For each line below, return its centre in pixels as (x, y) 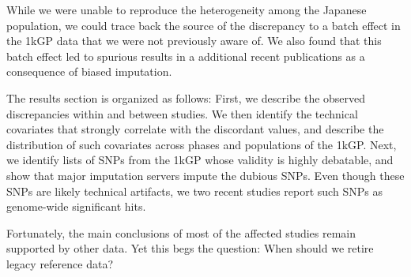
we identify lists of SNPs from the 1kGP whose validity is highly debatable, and (200, 160)
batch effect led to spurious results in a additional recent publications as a (186, 56)
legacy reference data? (60, 263)
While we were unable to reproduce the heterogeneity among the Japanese (187, 9)
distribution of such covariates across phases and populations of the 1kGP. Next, (202, 144)
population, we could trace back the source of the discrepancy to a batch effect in (204, 25)
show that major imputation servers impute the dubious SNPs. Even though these (205, 175)
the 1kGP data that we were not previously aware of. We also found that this (194, 41)
